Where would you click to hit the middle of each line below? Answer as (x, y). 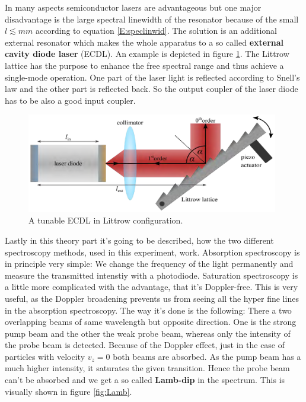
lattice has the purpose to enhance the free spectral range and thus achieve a (144, 65)
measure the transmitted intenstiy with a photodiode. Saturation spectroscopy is (152, 275)
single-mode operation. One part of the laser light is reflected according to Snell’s (152, 77)
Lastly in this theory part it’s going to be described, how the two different (139, 240)
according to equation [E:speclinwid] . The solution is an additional (156, 31)
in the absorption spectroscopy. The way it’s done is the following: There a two (148, 310)
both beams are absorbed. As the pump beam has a (207, 356)
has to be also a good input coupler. (70, 100)
